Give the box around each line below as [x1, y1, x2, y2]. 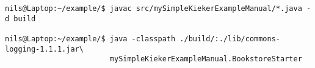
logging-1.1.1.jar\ [5, 44, 84, 53]
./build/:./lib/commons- [179, 34, 281, 43]
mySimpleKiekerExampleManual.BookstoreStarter [109, 55, 302, 64]
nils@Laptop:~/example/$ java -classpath [5, 34, 176, 43]
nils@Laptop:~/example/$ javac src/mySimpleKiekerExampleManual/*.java [5, 4, 302, 13]
